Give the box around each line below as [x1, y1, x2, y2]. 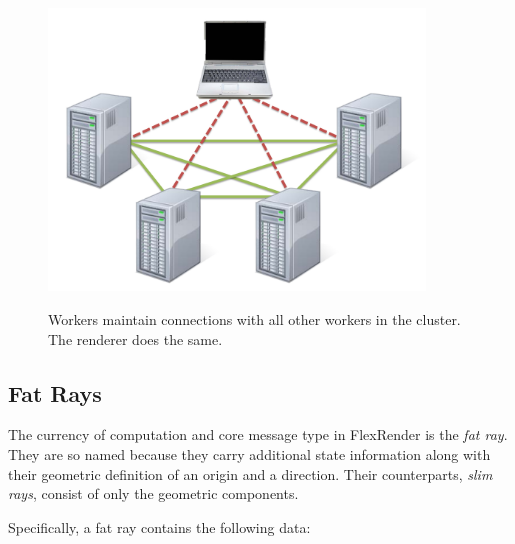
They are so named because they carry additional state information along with [8, 444, 491, 465]
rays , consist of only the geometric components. [8, 483, 299, 504]
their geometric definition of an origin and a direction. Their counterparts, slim [8, 463, 493, 484]
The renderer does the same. [48, 328, 223, 349]
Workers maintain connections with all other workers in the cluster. [48, 309, 461, 330]
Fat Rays [8, 377, 102, 408]
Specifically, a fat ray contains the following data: [8, 516, 311, 537]
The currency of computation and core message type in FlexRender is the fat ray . [8, 424, 508, 445]
